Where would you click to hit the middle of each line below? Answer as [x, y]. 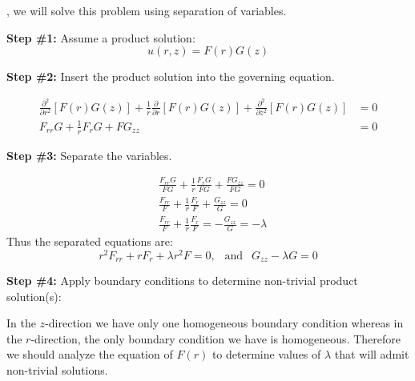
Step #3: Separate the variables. [89, 155]
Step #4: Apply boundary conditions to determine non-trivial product [182, 281]
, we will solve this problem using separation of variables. [147, 10]
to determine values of [266, 354]
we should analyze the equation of [90, 354]
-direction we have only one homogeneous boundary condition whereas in [224, 323]
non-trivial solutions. [57, 370]
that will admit [372, 354]
